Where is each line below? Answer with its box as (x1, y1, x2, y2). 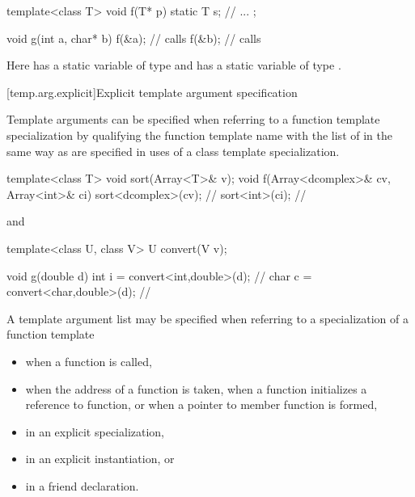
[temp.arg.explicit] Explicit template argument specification (6, 83, 298, 100)
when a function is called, (25, 352, 152, 369)
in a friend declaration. (25, 477, 139, 494)
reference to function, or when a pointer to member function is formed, (25, 396, 378, 413)
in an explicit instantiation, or (25, 450, 175, 467)
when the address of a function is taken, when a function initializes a (25, 380, 367, 397)
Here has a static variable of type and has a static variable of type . (6, 57, 341, 74)
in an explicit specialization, (25, 423, 165, 440)
